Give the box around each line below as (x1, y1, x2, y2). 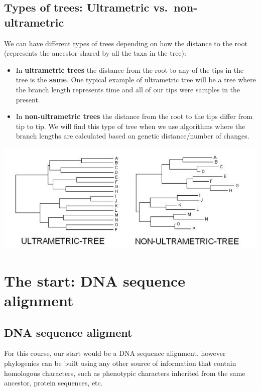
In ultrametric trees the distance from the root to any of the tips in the (16, 64, 244, 75)
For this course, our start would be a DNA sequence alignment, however (4, 348, 226, 358)
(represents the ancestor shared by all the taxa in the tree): (4, 48, 186, 58)
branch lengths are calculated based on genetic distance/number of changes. (16, 131, 249, 141)
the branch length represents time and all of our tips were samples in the (16, 84, 240, 94)
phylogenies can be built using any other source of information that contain (4, 358, 236, 368)
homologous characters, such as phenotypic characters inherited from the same (4, 367, 245, 378)
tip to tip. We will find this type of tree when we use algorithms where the (16, 120, 245, 131)
